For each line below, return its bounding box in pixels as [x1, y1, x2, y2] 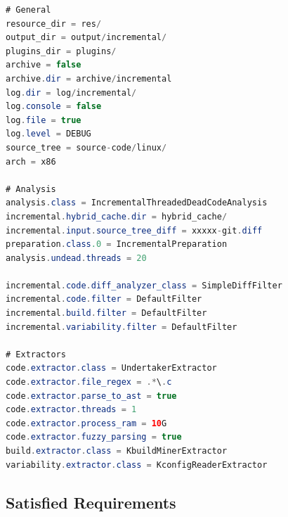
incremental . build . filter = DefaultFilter [6, 308, 207, 319]
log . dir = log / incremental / [6, 87, 137, 98]
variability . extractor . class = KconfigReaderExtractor [6, 459, 268, 470]
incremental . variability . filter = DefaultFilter [6, 321, 237, 332]
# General [6, 5, 51, 15]
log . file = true [6, 115, 81, 125]
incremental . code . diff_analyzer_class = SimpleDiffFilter [6, 280, 282, 291]
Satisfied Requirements [6, 491, 176, 513]
